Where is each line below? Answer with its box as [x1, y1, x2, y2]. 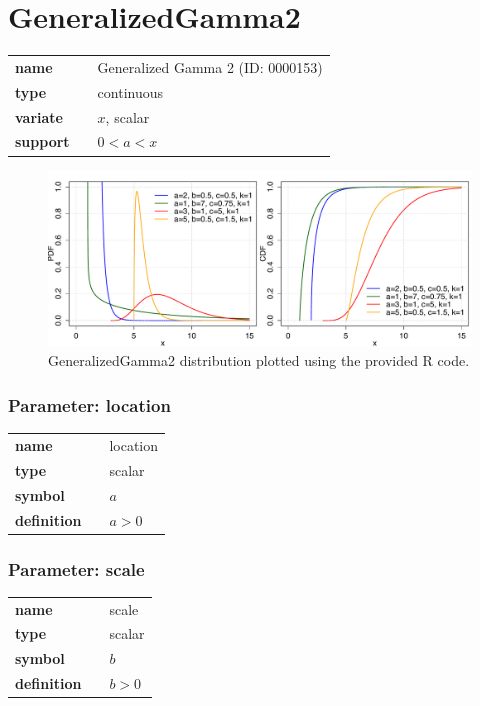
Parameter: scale [8, 556, 145, 581]
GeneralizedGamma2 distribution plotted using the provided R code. [48, 350, 470, 371]
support [15, 131, 70, 152]
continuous [97, 81, 164, 102]
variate [15, 106, 63, 127]
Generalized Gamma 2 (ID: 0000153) [97, 56, 323, 77]
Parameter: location [8, 393, 171, 417]
